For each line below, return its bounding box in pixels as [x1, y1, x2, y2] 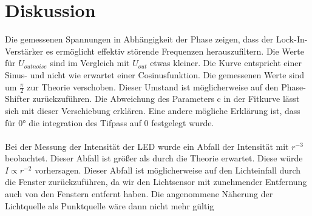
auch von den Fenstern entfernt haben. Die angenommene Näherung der [5, 187, 273, 200]
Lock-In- [276, 33, 308, 46]
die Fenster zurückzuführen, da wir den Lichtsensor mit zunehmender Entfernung [5, 175, 307, 188]
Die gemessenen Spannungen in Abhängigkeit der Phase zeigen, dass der [5, 33, 274, 46]
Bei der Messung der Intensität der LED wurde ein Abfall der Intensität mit [5, 140, 289, 152]
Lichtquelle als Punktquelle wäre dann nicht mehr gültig [5, 199, 214, 212]
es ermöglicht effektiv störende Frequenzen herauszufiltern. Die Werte [46, 44, 304, 57]
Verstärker [5, 44, 44, 57]
